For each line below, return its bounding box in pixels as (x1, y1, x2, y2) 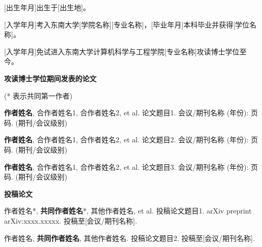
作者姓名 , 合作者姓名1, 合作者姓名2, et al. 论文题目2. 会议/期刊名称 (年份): (4, 134, 249, 145)
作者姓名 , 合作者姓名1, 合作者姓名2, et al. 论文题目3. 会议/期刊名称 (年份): (4, 161, 249, 172)
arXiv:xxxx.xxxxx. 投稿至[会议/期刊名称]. (4, 215, 137, 226)
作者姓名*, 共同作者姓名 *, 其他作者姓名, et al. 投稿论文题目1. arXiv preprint (4, 205, 252, 216)
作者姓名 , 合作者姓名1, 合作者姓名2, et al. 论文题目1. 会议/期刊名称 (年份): (4, 107, 249, 118)
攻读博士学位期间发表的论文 (4, 73, 96, 83)
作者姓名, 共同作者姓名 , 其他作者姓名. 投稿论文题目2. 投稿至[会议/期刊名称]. (4, 232, 255, 243)
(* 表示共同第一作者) (4, 90, 73, 101)
